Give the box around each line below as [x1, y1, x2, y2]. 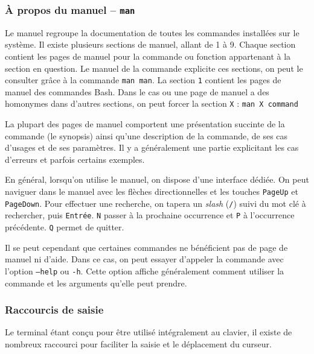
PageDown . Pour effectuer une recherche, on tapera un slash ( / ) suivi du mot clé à [5, 197, 306, 209]
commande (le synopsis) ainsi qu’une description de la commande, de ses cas [5, 129, 288, 142]
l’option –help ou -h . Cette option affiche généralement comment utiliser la [5, 264, 284, 277]
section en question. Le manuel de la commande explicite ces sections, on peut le [5, 62, 303, 74]
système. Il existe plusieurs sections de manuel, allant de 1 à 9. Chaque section [5, 38, 296, 51]
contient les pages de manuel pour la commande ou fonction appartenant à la [5, 49, 291, 62]
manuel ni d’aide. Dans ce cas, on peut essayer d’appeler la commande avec [5, 253, 284, 265]
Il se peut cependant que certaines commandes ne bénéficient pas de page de [5, 241, 288, 253]
